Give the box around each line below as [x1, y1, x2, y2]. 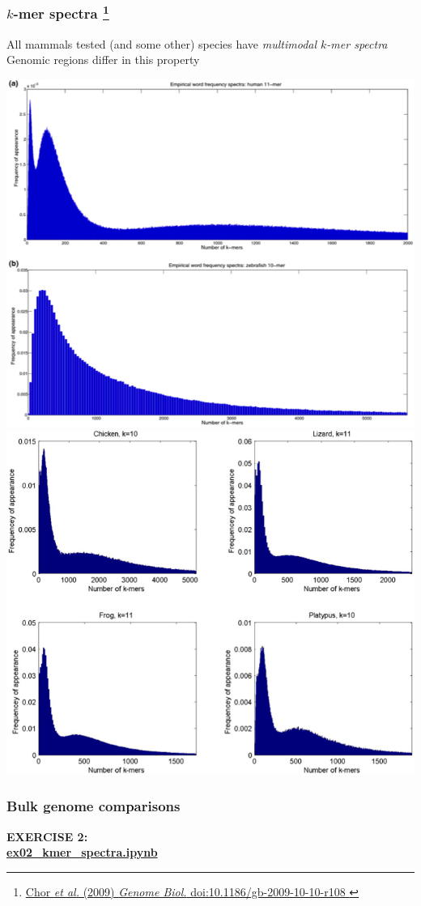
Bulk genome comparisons [6, 796, 181, 816]
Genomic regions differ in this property [6, 51, 200, 68]
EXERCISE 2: [6, 827, 88, 844]
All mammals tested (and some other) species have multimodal [6, 35, 317, 52]
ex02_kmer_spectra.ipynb [6, 844, 158, 861]
